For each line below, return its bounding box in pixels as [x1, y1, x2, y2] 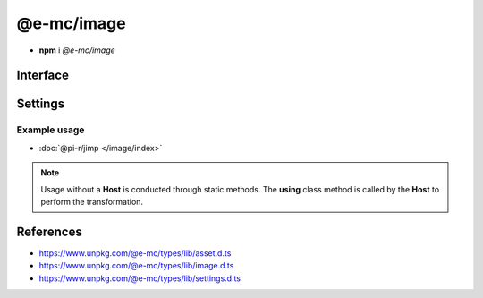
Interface [16, 68, 69, 83]
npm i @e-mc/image [38, 45, 115, 55]
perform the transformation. [40, 196, 143, 207]
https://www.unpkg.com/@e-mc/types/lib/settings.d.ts [38, 273, 241, 284]
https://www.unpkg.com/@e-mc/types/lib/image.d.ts [38, 260, 234, 271]
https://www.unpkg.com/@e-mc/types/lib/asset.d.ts [38, 247, 232, 259]
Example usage [16, 123, 85, 136]
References [16, 224, 82, 239]
